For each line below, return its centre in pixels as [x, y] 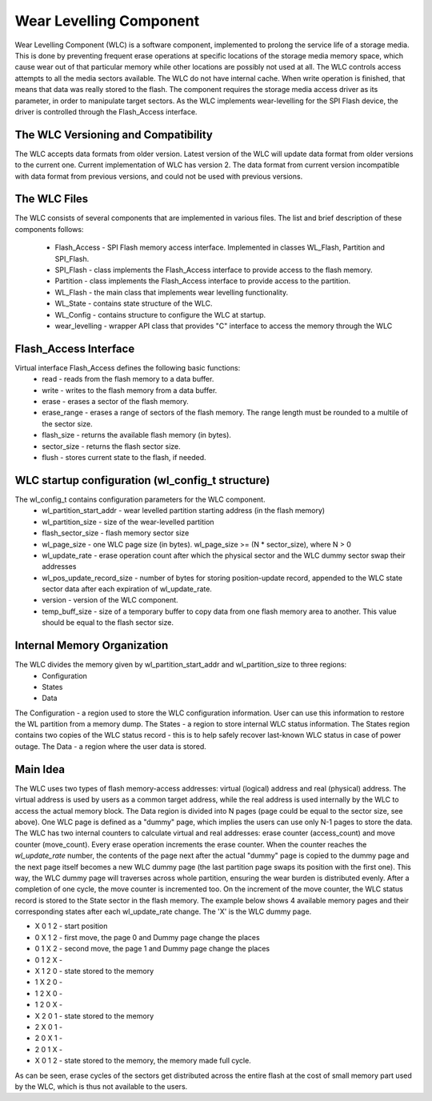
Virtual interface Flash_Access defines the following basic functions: [128, 367]
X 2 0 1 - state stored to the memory [94, 1015]
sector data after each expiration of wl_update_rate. [127, 589]
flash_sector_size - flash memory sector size [116, 533]
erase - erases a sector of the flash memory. [116, 402]
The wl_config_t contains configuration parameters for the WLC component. [140, 499]
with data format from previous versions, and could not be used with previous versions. [159, 176]
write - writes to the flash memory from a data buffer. [130, 390]
